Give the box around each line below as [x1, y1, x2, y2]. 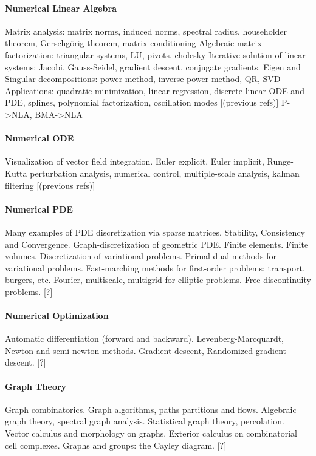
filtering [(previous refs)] [5, 179, 95, 191]
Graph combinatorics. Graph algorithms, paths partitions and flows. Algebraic [5, 403, 297, 415]
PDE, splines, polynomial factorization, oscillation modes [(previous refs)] [5, 96, 279, 109]
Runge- [267, 155, 294, 168]
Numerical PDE [5, 202, 74, 215]
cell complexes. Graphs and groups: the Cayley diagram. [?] [5, 438, 227, 451]
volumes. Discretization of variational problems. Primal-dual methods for [5, 250, 276, 262]
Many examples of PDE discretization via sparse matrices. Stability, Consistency [5, 225, 305, 238]
